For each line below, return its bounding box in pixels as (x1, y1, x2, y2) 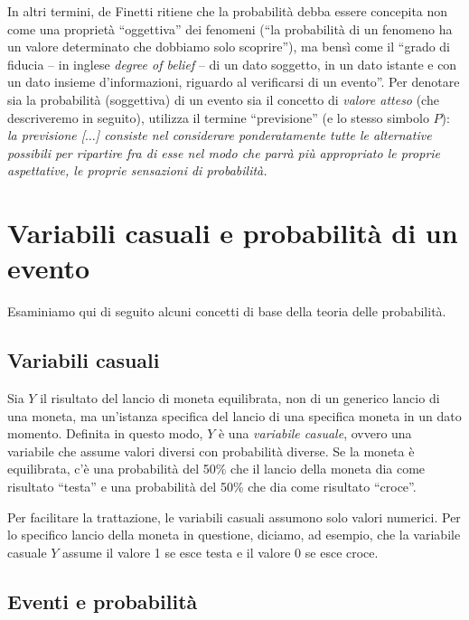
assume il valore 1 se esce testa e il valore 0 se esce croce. (62, 542, 379, 561)
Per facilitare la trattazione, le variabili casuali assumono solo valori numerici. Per (7, 507, 461, 526)
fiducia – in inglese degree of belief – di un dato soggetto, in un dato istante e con (7, 54, 457, 73)
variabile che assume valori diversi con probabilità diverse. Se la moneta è (7, 441, 415, 460)
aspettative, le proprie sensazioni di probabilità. (7, 161, 267, 180)
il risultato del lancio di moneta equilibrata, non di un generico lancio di (40, 389, 440, 408)
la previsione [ (7, 126, 86, 145)
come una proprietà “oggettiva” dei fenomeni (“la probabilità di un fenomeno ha (7, 19, 453, 38)
